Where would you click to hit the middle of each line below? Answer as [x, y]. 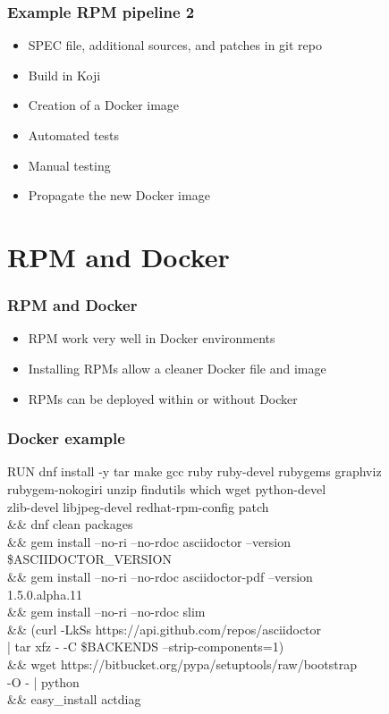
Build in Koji [64, 75]
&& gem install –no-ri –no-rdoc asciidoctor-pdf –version [160, 576]
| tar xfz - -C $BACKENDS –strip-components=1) [146, 647]
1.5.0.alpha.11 [45, 594]
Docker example [66, 438]
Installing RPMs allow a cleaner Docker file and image [177, 368]
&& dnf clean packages [70, 524]
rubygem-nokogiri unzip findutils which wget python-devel [167, 488]
